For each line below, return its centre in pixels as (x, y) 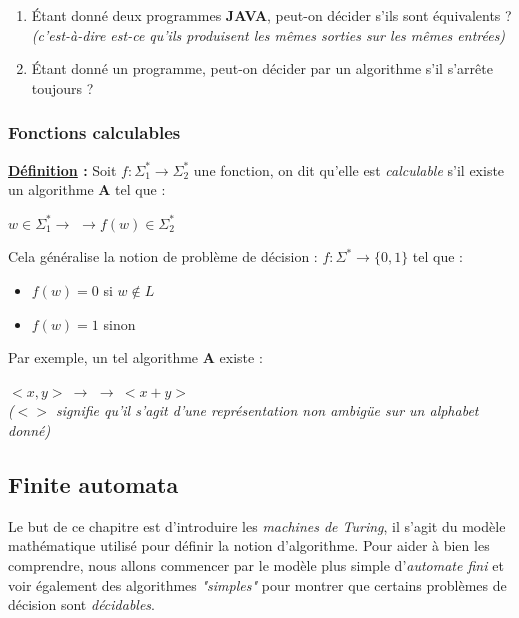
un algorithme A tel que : (87, 189)
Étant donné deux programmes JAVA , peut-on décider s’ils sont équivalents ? (271, 15)
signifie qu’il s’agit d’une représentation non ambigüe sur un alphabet (267, 410)
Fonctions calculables (94, 132)
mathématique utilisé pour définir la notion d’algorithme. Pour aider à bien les (249, 545)
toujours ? (62, 87)
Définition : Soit (62, 169)
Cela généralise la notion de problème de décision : (163, 256)
